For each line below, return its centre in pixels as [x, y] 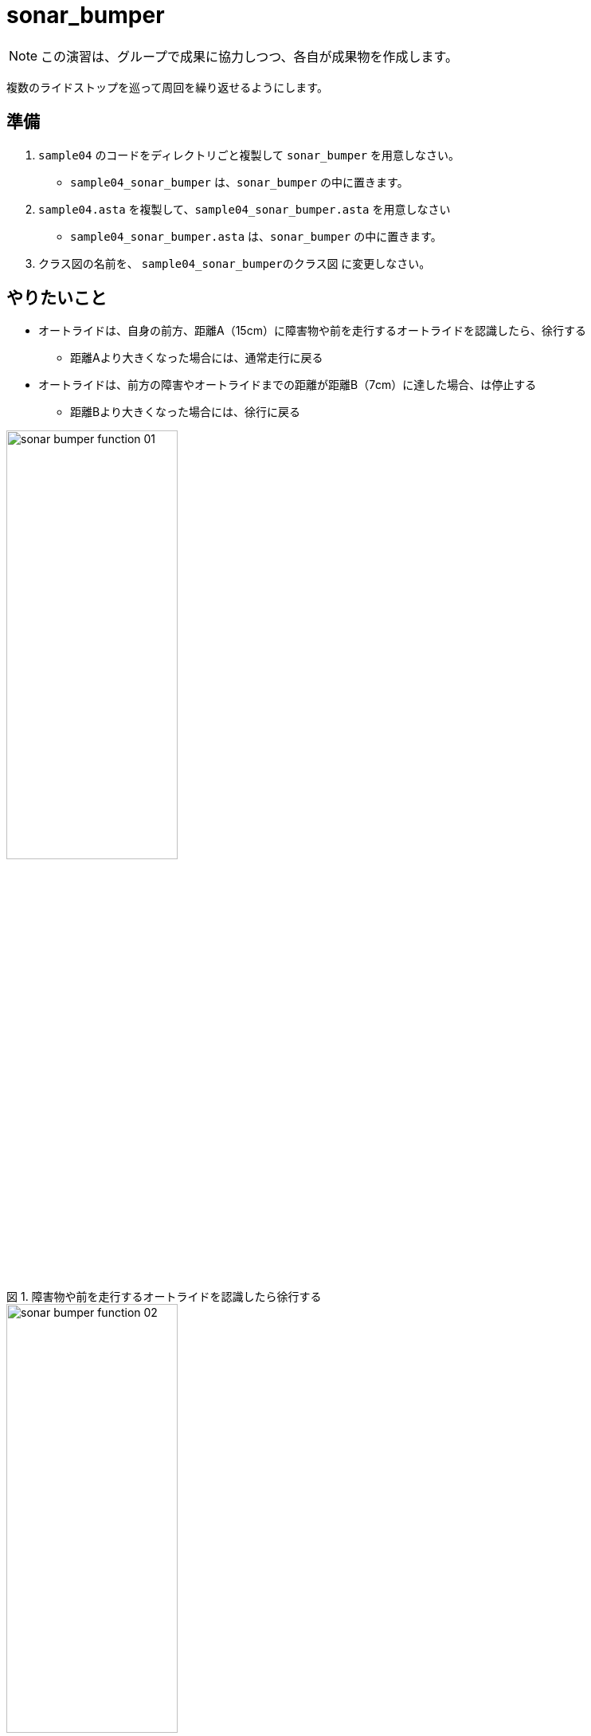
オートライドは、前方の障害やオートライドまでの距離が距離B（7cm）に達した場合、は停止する [288, 385]
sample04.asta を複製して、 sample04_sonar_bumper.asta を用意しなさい [245, 209]
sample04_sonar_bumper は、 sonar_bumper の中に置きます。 [239, 182]
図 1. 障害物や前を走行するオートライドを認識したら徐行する [164, 1297]
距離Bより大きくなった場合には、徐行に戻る [185, 412]
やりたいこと [57, 298]
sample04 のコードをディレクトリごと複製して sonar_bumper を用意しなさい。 [249, 155]
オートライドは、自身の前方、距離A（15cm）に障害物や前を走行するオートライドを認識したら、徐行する [312, 331]
